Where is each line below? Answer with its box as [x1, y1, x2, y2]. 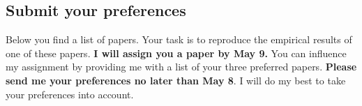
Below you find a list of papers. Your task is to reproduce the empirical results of [6, 32, 352, 47]
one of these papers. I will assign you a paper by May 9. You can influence [6, 45, 347, 60]
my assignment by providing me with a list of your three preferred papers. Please [6, 59, 357, 74]
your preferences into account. [6, 86, 134, 101]
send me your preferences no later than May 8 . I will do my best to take [6, 73, 346, 87]
